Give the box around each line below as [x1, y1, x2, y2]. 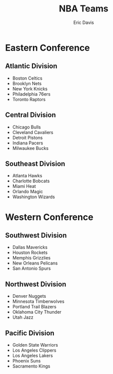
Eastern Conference [5, 42, 90, 53]
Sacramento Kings [12, 363, 51, 369]
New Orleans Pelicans [12, 260, 58, 266]
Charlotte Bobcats [12, 178, 50, 184]
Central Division [5, 111, 56, 120]
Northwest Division [5, 280, 66, 288]
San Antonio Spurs [12, 265, 51, 271]
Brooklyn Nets [12, 80, 42, 86]
